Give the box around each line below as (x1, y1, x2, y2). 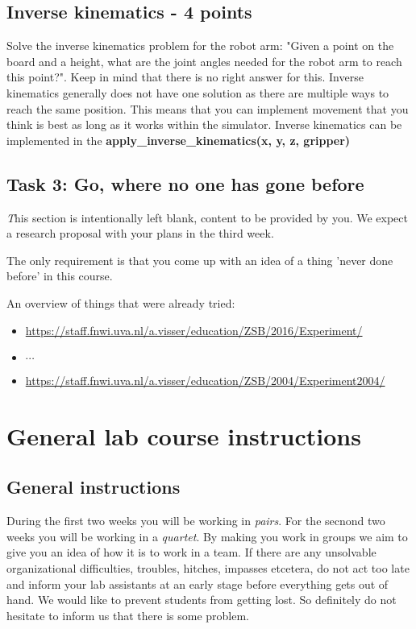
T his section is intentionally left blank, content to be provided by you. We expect (6, 209, 408, 226)
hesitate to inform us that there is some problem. (6, 606, 250, 623)
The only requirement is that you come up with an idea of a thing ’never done (6, 251, 393, 268)
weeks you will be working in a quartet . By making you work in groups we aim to (6, 528, 408, 544)
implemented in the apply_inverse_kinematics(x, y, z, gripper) (6, 131, 351, 148)
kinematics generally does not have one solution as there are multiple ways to (6, 84, 389, 101)
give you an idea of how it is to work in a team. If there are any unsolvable (6, 544, 376, 561)
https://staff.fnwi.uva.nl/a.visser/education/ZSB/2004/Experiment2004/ (25, 372, 385, 389)
